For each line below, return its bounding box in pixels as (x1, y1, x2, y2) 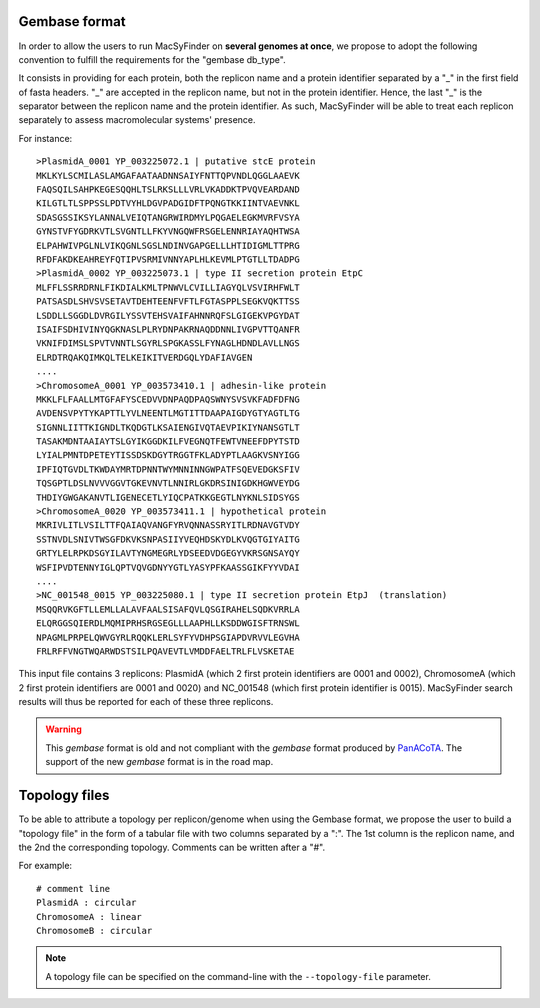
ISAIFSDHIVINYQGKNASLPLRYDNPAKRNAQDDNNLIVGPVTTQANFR (36, 323, 300, 335)
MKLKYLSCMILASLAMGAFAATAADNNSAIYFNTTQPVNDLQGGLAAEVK (36, 170, 300, 181)
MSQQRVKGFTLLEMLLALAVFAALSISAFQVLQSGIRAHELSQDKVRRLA (36, 603, 300, 615)
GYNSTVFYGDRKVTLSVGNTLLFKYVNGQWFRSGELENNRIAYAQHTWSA (36, 226, 300, 237)
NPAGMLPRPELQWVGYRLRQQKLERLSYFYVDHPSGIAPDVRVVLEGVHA (36, 631, 300, 643)
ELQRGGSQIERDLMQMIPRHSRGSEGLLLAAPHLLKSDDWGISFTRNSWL (36, 618, 300, 629)
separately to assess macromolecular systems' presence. (18, 114, 256, 126)
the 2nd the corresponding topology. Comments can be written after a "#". (18, 841, 325, 853)
